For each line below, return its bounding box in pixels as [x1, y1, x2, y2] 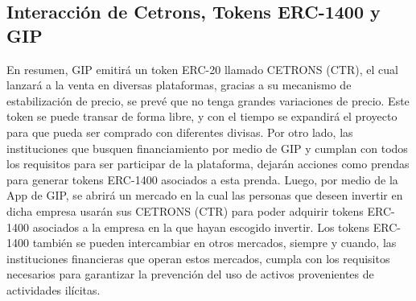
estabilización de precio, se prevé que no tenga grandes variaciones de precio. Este [6, 92, 410, 109]
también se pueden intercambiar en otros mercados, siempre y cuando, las [32, 234, 397, 251]
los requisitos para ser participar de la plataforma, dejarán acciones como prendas [6, 155, 410, 172]
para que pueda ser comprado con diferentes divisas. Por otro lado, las [6, 123, 353, 140]
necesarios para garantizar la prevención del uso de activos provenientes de [6, 266, 374, 282]
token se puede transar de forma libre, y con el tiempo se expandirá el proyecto [6, 108, 397, 125]
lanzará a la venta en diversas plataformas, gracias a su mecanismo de [6, 76, 352, 93]
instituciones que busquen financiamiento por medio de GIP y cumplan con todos [6, 139, 408, 156]
